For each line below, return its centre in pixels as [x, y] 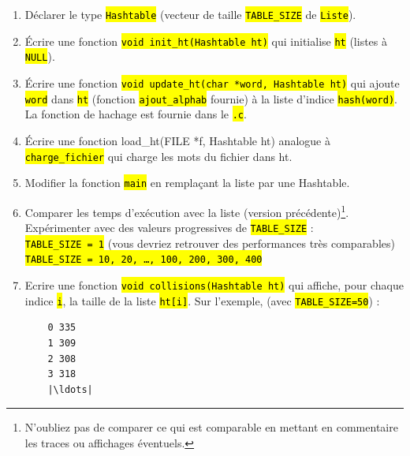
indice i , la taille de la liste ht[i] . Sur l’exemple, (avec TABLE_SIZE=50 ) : [202, 300]
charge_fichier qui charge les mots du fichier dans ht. [158, 156]
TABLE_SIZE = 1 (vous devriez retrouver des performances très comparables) [210, 243]
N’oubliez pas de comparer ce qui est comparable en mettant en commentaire [211, 427]
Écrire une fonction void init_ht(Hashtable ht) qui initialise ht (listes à [206, 41]
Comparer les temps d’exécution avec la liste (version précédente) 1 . [187, 211]
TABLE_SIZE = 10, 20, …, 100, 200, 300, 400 [143, 260]
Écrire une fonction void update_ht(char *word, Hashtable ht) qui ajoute [212, 82]
